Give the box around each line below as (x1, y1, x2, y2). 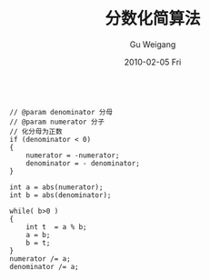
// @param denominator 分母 (9, 107, 114, 116)
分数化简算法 (104, 8, 201, 29)
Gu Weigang (129, 38, 176, 50)
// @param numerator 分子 (9, 117, 105, 126)
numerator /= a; (9, 254, 71, 264)
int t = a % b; (25, 222, 88, 232)
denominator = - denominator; (25, 158, 141, 168)
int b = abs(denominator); (9, 190, 112, 200)
